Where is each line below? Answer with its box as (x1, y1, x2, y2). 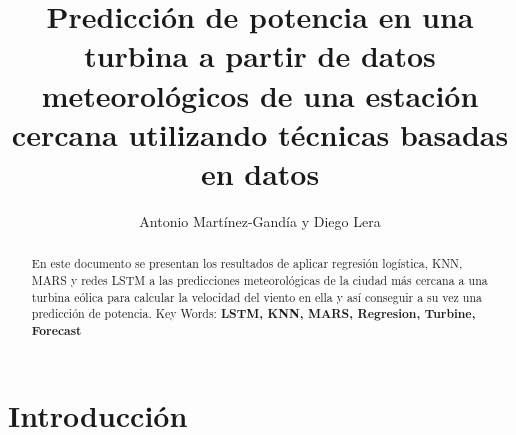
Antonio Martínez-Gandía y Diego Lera (139, 210, 381, 231)
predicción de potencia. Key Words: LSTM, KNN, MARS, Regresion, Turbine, (31, 305, 476, 323)
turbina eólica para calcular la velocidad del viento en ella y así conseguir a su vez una (31, 288, 482, 305)
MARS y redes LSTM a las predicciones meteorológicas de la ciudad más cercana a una (31, 271, 488, 288)
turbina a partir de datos (84, 35, 436, 76)
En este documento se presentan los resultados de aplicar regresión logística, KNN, (31, 255, 463, 272)
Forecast (31, 321, 82, 339)
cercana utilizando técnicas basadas (11, 113, 509, 154)
